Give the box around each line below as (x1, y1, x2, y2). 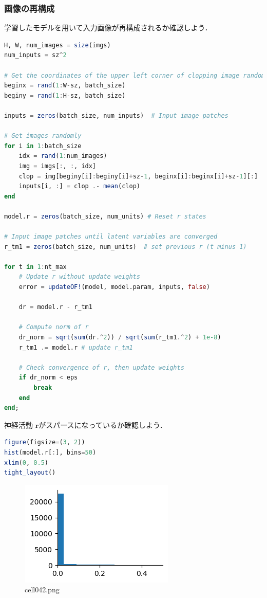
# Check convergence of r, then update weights (18, 364, 184, 371)
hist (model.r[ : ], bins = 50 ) (4, 448, 97, 456)
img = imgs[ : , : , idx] (18, 162, 97, 170)
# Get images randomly (4, 132, 82, 140)
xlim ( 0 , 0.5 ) (4, 459, 48, 466)
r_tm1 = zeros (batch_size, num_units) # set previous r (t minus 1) (4, 243, 247, 250)
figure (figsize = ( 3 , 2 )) (4, 439, 85, 446)
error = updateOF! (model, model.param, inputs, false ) (18, 283, 210, 291)
